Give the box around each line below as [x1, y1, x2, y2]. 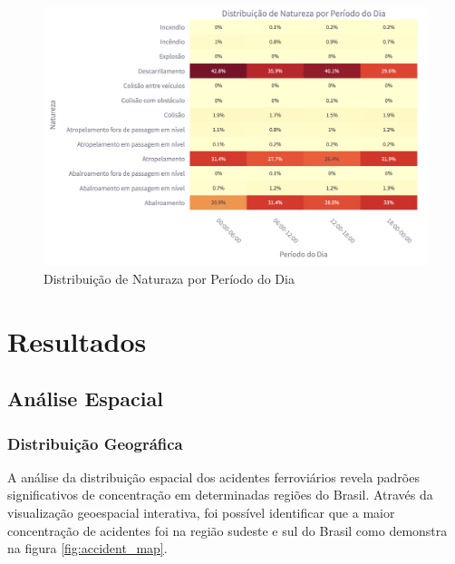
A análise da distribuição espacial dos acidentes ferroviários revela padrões [7, 467, 420, 486]
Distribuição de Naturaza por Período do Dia [44, 268, 295, 287]
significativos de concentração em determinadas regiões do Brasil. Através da [7, 485, 433, 504]
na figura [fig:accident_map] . [7, 539, 168, 558]
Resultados [7, 322, 147, 359]
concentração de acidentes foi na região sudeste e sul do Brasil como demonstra [7, 520, 448, 540]
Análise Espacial [7, 384, 163, 413]
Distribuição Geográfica [7, 432, 183, 454]
